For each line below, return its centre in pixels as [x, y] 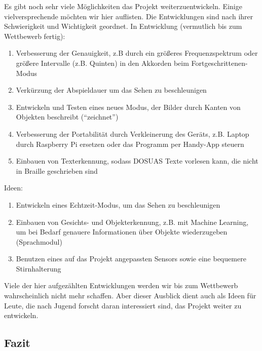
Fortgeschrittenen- [219, 63]
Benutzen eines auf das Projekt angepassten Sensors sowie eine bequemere [131, 259]
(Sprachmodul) [39, 241]
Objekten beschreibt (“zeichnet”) [67, 117]
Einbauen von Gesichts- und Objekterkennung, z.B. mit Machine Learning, [132, 222]
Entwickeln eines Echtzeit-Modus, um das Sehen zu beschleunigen [118, 204]
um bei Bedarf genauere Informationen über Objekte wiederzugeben [122, 232]
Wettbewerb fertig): [35, 36]
